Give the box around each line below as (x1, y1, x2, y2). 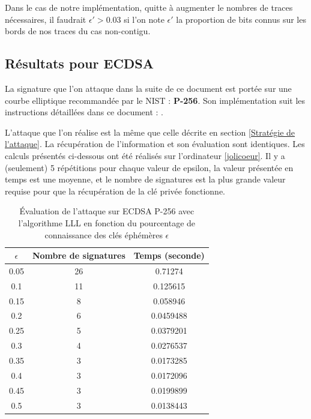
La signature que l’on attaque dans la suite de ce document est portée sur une (5, 82, 292, 94)
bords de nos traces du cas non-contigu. (5, 25, 151, 37)
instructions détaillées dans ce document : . (5, 106, 164, 118)
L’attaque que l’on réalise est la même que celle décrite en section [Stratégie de (5, 125, 295, 138)
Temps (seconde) (133, 249, 205, 262)
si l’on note (124, 13, 165, 25)
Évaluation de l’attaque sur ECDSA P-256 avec (19, 205, 195, 217)
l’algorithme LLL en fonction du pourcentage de (18, 216, 196, 229)
